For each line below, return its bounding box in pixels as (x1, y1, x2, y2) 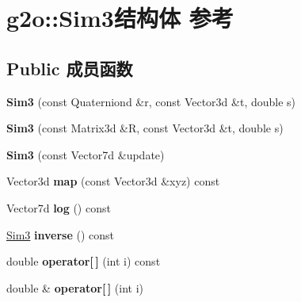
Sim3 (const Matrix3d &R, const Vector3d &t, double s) (6, 120, 284, 136)
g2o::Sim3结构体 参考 (6, 2, 234, 34)
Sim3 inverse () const (6, 226, 114, 243)
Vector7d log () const (6, 199, 111, 216)
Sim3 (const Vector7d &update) (6, 146, 165, 162)
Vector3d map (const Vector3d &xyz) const (6, 173, 220, 189)
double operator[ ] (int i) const (6, 253, 161, 270)
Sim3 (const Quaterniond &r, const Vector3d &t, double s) (6, 93, 296, 109)
